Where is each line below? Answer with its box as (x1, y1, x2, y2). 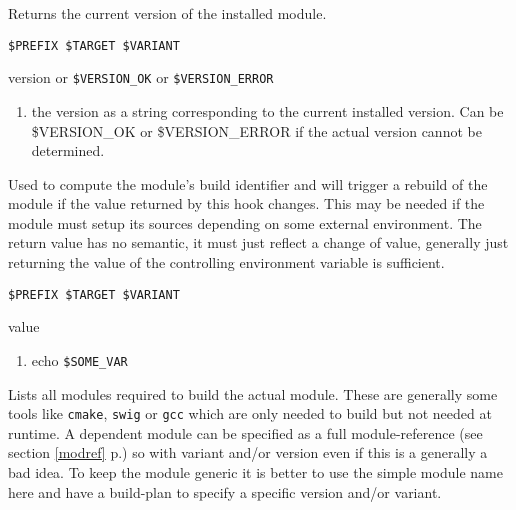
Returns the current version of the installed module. (8, 3, 327, 23)
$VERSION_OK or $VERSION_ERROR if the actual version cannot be (31, 120, 482, 141)
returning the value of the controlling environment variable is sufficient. (8, 252, 445, 273)
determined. (31, 140, 105, 161)
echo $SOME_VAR (31, 349, 128, 370)
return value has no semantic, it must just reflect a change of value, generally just (8, 232, 509, 253)
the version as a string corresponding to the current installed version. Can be (31, 100, 504, 121)
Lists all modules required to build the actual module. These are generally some (8, 383, 498, 404)
